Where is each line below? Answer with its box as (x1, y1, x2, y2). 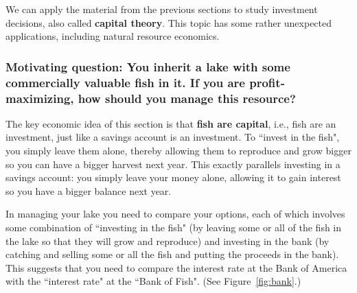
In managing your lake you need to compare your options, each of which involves (5, 207, 345, 221)
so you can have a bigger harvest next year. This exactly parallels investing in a (5, 156, 341, 171)
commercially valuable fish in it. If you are (5, 73, 245, 91)
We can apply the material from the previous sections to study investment (5, 2, 318, 16)
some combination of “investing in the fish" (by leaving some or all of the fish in (5, 220, 342, 234)
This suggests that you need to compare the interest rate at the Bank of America (5, 260, 347, 274)
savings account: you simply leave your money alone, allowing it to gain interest (5, 170, 341, 185)
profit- (249, 73, 285, 91)
